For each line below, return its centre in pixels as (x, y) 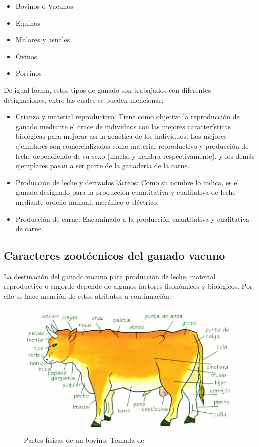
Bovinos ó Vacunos (44, 6)
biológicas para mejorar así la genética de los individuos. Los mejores (121, 136)
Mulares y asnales (43, 40)
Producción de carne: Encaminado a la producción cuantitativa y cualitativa (133, 219)
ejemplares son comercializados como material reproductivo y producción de (132, 146)
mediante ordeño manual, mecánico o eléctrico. (87, 202)
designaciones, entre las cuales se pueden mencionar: (84, 100)
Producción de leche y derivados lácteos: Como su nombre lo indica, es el (127, 182)
